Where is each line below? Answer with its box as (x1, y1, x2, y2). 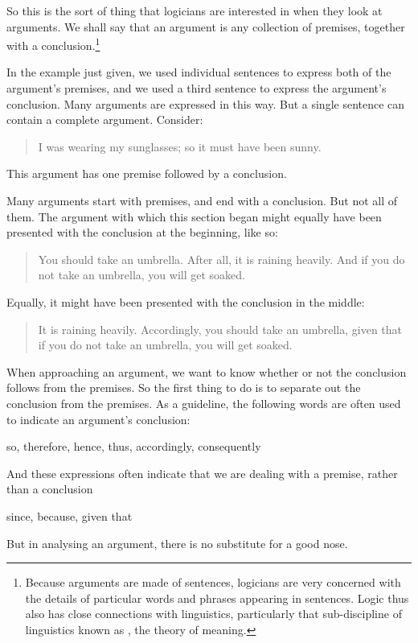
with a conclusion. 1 (6, 35, 100, 53)
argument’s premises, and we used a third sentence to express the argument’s (6, 80, 387, 97)
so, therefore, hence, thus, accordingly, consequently (6, 438, 261, 455)
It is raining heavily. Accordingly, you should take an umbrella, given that (38, 320, 403, 337)
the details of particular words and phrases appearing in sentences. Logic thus (25, 589, 409, 606)
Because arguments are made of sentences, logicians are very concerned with (25, 574, 401, 591)
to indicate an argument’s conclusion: (6, 410, 191, 427)
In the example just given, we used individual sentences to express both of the (6, 64, 391, 80)
